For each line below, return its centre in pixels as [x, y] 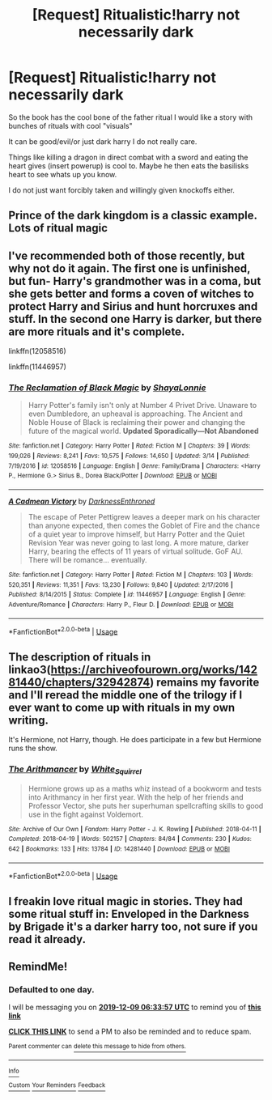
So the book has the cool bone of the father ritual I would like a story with [131, 117]
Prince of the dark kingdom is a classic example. [133, 216]
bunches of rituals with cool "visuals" [71, 125]
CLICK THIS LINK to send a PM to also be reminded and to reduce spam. [130, 1032]
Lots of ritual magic [58, 228]
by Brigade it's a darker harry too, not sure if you [133, 926]
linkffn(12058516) [37, 351]
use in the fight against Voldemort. [86, 814]
